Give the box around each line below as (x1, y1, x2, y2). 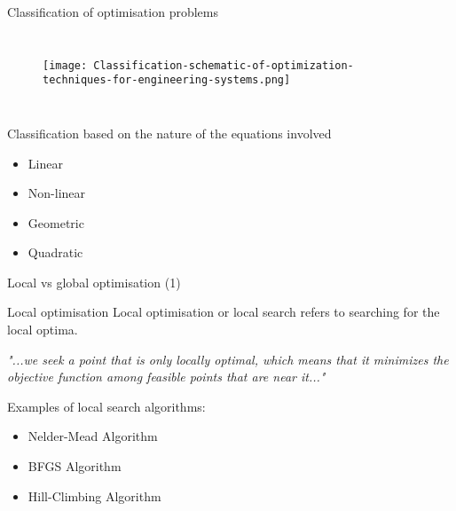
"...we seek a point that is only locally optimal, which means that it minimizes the (7, 350, 449, 368)
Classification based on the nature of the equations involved (7, 123, 332, 142)
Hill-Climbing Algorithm (28, 486, 161, 505)
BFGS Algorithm (28, 457, 122, 476)
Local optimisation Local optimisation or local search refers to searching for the (7, 303, 440, 321)
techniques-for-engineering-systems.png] (43, 74, 291, 87)
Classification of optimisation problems (7, 3, 218, 20)
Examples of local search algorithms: (7, 397, 206, 415)
